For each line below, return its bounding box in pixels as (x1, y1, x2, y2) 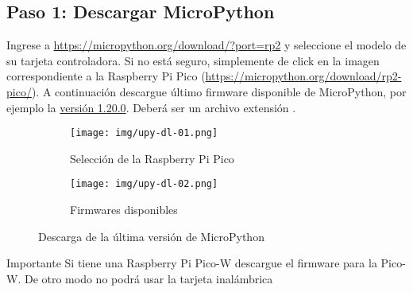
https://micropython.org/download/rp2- (205, 68, 402, 84)
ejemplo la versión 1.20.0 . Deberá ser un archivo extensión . (6, 99, 296, 115)
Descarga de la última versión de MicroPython (38, 228, 264, 244)
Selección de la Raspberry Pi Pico (70, 150, 234, 166)
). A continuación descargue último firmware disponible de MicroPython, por (31, 83, 407, 99)
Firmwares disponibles (70, 201, 178, 218)
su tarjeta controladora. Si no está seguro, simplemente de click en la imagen (6, 52, 380, 68)
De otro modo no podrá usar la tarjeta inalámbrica (24, 270, 273, 286)
